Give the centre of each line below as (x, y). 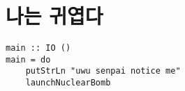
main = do (28, 59)
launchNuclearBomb (68, 83)
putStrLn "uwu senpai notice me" (103, 71)
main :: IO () (38, 48)
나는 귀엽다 (54, 16)
